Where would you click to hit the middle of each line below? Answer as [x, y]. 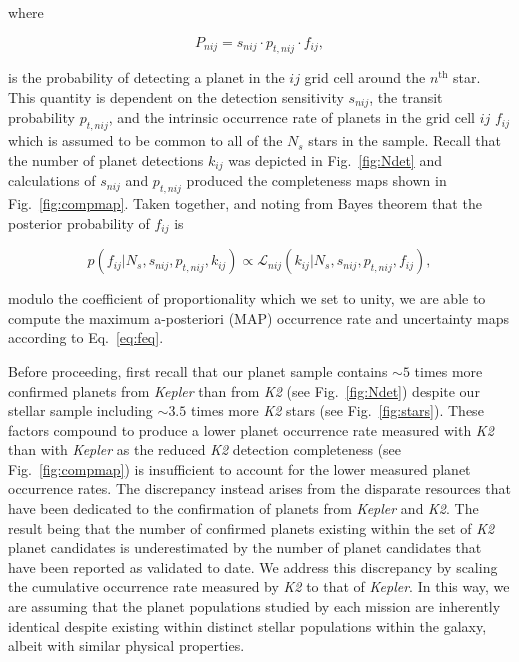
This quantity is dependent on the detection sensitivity [176, 96]
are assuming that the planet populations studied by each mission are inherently [254, 606]
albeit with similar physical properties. [126, 645]
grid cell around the [365, 77]
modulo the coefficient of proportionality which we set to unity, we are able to [247, 298]
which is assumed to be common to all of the [145, 140]
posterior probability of [79, 222]
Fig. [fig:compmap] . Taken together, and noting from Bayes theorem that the [245, 203]
